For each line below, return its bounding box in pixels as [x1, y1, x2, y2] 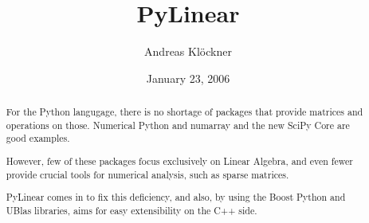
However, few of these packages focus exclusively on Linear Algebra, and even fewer [6, 154, 353, 167]
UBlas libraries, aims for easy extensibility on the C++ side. [6, 203, 257, 217]
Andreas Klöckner [144, 43, 232, 60]
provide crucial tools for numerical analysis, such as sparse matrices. [6, 167, 289, 181]
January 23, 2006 [146, 69, 230, 86]
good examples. [6, 131, 70, 145]
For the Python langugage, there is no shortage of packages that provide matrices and [6, 105, 363, 119]
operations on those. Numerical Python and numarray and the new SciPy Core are [6, 118, 350, 131]
